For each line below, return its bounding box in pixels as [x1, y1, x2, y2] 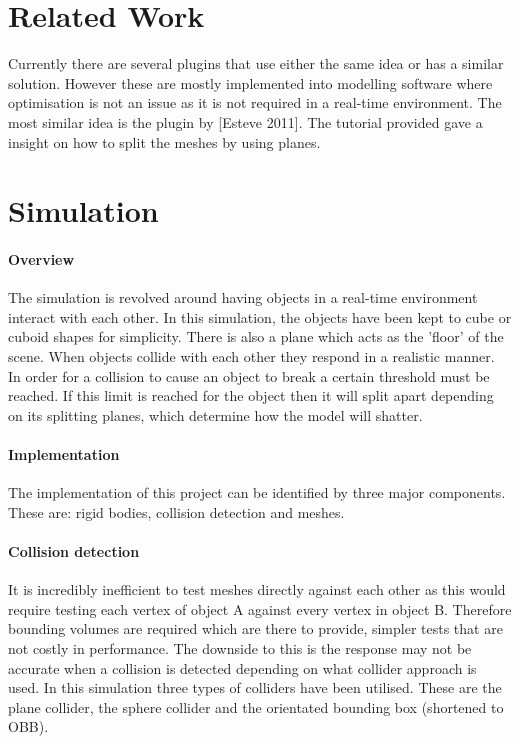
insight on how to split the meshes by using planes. [8, 131, 321, 152]
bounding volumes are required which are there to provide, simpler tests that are [8, 618, 503, 639]
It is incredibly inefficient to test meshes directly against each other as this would [8, 579, 506, 600]
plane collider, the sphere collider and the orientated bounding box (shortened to [8, 696, 504, 717]
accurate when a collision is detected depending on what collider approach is [8, 657, 477, 678]
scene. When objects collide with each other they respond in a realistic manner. [8, 346, 495, 367]
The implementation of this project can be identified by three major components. [8, 482, 506, 503]
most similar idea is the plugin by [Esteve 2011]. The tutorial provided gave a [8, 111, 483, 132]
